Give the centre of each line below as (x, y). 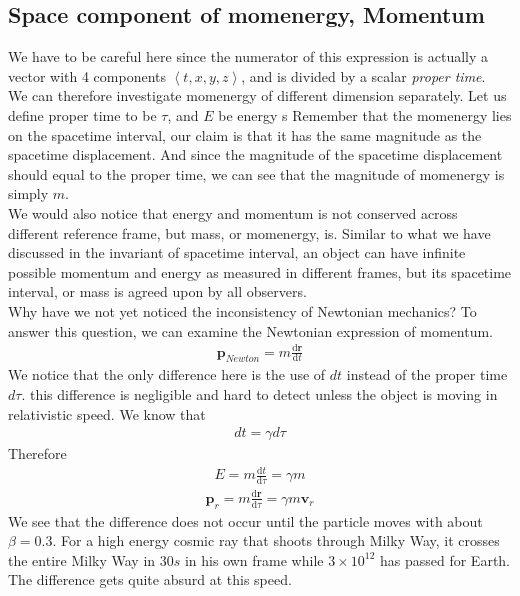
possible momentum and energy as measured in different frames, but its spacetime (260, 271)
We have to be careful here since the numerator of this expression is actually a (248, 56)
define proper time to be (82, 114)
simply (28, 193)
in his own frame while (254, 559)
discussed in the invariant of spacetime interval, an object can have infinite (237, 252)
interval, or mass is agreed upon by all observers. (157, 291)
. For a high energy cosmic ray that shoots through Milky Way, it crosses (276, 540)
